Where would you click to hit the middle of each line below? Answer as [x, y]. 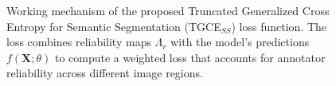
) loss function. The [279, 26]
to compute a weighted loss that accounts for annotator [190, 57]
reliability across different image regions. [105, 73]
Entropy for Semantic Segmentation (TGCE [114, 26]
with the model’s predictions [240, 42]
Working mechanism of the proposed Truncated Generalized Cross [168, 10]
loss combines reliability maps [79, 42]
